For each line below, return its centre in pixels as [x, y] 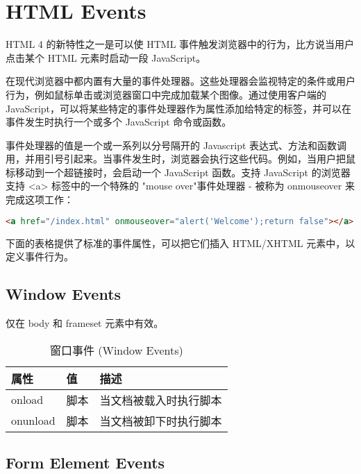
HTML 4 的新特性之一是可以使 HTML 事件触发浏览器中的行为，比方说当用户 [180, 44]
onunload [33, 421]
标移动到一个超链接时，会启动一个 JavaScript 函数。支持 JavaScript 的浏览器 [178, 172]
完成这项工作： [40, 200]
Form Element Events [85, 462]
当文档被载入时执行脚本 [161, 400]
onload [27, 400]
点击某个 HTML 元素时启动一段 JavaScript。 [106, 57]
